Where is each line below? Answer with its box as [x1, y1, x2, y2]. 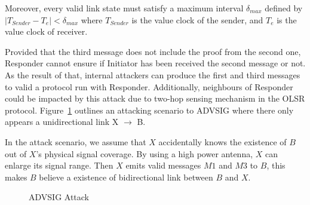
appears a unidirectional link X [5, 115, 119, 128]
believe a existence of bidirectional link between [39, 170, 213, 183]
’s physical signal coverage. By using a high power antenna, [36, 147, 253, 160]
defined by [265, 2, 303, 14]
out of [5, 147, 27, 160]
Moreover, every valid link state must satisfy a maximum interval [5, 2, 244, 14]
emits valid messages [125, 159, 201, 172]
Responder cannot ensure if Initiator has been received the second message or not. [5, 57, 306, 69]
